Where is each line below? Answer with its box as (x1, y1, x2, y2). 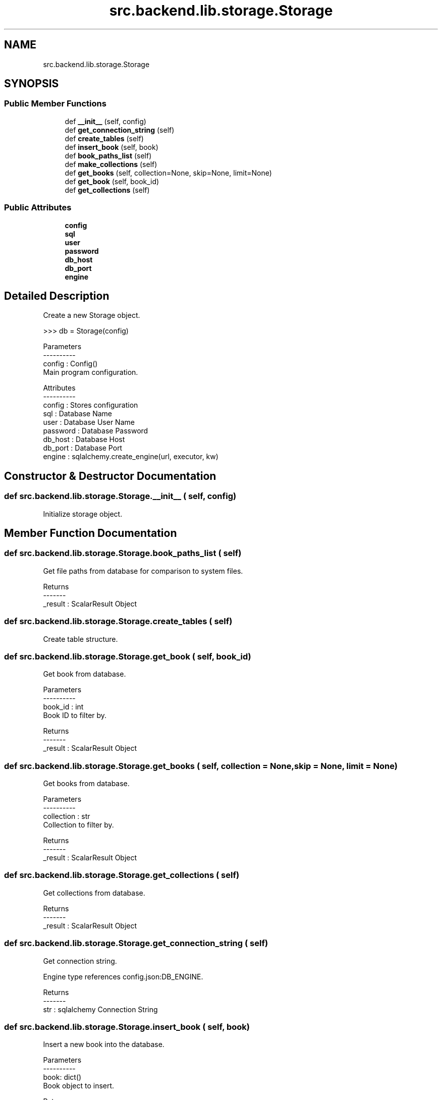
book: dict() (43, 1073, 82, 1082)
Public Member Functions (4, 98, 106, 109)
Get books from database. (43, 779, 130, 788)
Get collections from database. (43, 888, 145, 897)
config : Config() (43, 359, 98, 368)
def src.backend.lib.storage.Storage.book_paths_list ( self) (4, 548, 242, 559)
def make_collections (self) (65, 159, 157, 169)
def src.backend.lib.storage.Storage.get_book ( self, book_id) (4, 651, 251, 662)
